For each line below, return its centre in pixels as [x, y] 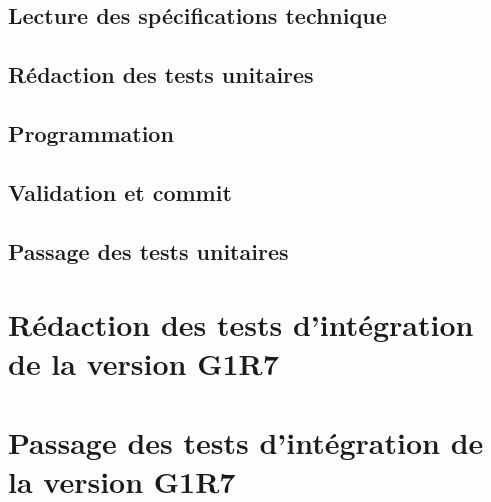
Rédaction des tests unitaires [161, 74]
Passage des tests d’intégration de [246, 441]
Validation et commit [120, 191]
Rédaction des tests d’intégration [241, 324]
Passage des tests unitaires [148, 250]
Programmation [91, 132]
